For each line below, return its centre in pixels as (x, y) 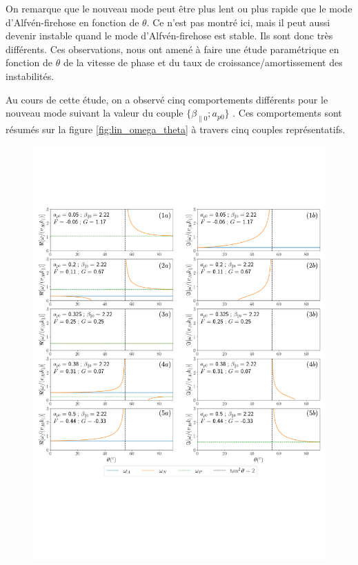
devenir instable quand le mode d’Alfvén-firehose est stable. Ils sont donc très (169, 36)
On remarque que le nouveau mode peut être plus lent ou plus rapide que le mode (179, 8)
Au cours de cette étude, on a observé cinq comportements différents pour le (167, 99)
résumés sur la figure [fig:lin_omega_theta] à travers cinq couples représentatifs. (176, 129)
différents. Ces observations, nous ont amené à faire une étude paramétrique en (172, 49)
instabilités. (30, 76)
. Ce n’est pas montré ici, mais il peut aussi (238, 22)
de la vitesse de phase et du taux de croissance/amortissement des (203, 62)
